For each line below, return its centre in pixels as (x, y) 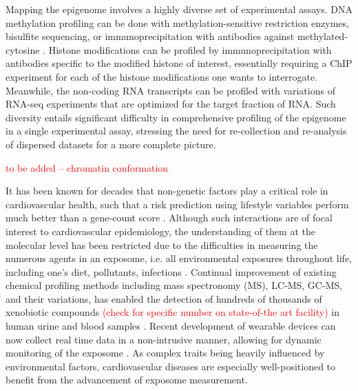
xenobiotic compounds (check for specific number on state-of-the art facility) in (172, 312)
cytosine (23, 49)
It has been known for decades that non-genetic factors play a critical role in (167, 191)
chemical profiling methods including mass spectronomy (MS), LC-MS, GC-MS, (174, 285)
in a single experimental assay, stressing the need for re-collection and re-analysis (176, 131)
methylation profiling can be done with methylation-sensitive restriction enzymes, (177, 22)
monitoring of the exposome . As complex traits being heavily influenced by (165, 353)
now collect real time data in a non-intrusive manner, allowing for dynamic (164, 339)
